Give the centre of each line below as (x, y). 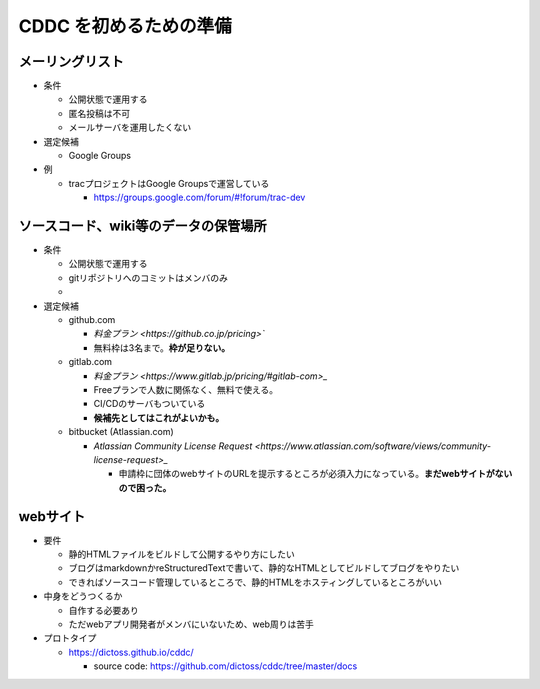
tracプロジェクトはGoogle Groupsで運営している (169, 183)
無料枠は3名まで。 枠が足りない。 (162, 347)
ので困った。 (145, 487)
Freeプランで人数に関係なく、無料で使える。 (186, 389)
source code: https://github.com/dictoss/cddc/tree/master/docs (225, 666)
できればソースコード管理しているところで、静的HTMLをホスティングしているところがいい (255, 582)
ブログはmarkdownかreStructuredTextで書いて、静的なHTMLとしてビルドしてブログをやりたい (264, 568)
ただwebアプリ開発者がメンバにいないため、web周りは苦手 (191, 624)
